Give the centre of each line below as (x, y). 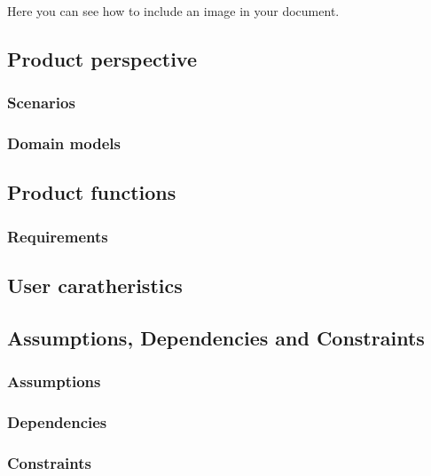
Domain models (64, 143)
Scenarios (41, 103)
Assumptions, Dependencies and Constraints (216, 337)
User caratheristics (95, 286)
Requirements (58, 236)
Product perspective (102, 58)
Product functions (92, 192)
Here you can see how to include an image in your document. (173, 11)
